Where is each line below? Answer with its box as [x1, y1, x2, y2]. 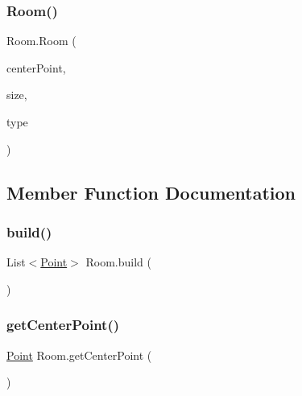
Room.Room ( [6, 32, 77, 49]
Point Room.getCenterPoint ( [6, 346, 152, 363]
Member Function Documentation [6, 179, 296, 204]
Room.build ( [85, 254, 151, 270]
